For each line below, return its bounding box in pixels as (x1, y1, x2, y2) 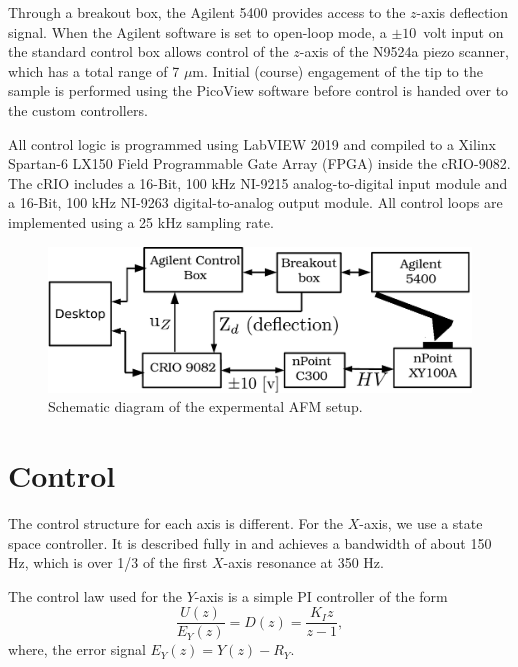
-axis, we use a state (359, 513, 483, 533)
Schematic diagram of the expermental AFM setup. (48, 396, 363, 417)
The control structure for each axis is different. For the (8, 513, 344, 533)
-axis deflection (416, 2, 509, 22)
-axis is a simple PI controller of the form (194, 585, 448, 606)
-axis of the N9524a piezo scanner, (299, 41, 509, 62)
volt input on (423, 21, 504, 42)
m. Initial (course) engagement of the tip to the (192, 60, 483, 81)
